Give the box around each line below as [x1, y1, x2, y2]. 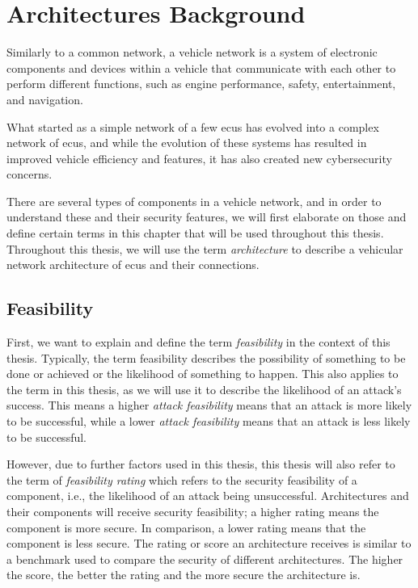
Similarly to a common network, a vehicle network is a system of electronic [6, 44, 378, 61]
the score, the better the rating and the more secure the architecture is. [6, 566, 361, 583]
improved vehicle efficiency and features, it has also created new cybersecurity [6, 149, 392, 166]
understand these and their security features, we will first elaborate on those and [6, 208, 407, 225]
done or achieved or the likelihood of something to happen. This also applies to [6, 365, 399, 382]
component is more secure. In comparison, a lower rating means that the [6, 519, 366, 535]
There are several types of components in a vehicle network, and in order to [6, 192, 382, 209]
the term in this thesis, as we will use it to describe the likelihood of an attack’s [6, 380, 402, 397]
